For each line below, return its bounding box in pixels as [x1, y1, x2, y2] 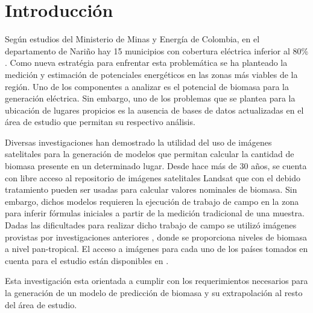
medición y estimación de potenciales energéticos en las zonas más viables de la [5, 68, 298, 80]
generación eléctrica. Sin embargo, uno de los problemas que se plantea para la [5, 92, 296, 105]
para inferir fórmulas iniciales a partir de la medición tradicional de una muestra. [5, 207, 305, 219]
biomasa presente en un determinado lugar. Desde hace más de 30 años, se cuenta [5, 160, 307, 172]
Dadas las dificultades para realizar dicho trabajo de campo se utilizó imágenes [5, 219, 297, 231]
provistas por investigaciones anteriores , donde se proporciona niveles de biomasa [5, 230, 307, 243]
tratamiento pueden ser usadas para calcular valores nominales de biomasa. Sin [5, 183, 297, 196]
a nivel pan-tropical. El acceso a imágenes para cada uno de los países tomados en [5, 242, 308, 255]
